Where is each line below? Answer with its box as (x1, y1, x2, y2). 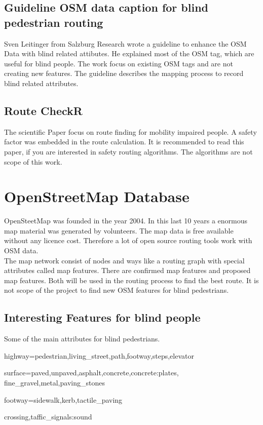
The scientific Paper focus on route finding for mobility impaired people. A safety (4, 126, 257, 137)
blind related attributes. (4, 78, 79, 88)
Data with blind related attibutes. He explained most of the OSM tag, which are (4, 48, 254, 59)
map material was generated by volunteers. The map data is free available (4, 225, 234, 236)
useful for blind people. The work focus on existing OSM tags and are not (4, 58, 233, 68)
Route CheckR (4, 102, 83, 118)
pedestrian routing (4, 14, 103, 30)
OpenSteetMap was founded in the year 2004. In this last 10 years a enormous (4, 215, 247, 226)
